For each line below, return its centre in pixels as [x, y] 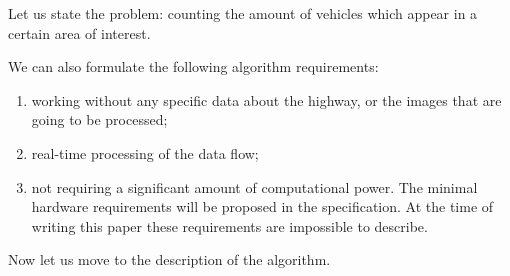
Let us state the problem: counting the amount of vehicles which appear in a [243, 13]
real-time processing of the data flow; [145, 152]
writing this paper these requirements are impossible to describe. [229, 225]
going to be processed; [99, 119]
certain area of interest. [79, 32]
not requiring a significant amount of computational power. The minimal [254, 186]
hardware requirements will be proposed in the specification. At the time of [262, 206]
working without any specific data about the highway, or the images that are [266, 99]
